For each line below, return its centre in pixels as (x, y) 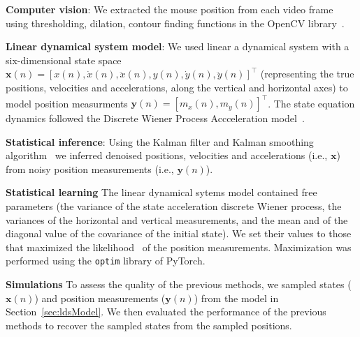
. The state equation (311, 103)
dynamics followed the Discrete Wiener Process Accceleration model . (155, 118)
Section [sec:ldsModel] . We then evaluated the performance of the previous (166, 312)
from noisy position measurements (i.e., (90, 168)
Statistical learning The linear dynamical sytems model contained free (161, 192)
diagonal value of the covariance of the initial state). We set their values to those (179, 233)
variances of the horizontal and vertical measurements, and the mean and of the (177, 219)
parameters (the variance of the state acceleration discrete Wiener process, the (174, 206)
